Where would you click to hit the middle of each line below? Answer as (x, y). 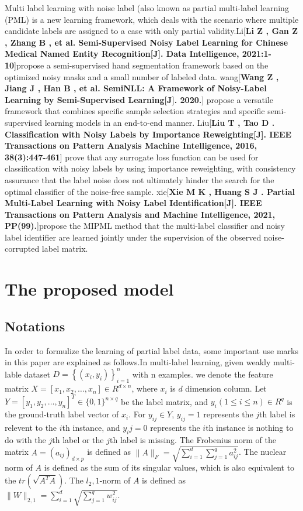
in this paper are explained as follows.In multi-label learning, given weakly (138, 362)
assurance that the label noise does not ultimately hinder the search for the (140, 179)
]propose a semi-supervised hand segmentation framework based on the (141, 65)
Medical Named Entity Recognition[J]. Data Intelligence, (122, 54)
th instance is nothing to (250, 428)
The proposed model (89, 289)
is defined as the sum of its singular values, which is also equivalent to (169, 467)
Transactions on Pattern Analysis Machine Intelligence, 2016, (131, 145)
